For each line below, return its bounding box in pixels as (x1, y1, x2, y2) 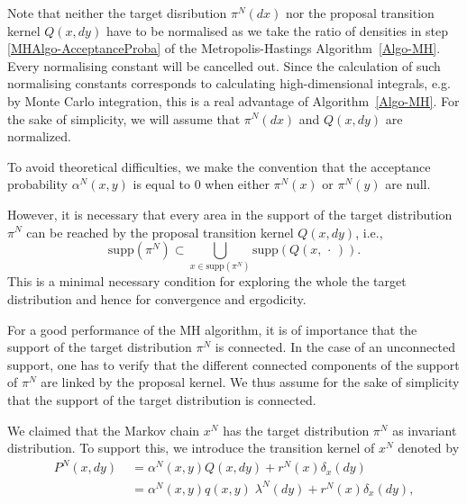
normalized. (7, 127, 71, 146)
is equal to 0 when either (133, 175, 270, 193)
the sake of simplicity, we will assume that (7, 109, 241, 128)
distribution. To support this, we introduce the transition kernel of (7, 438, 375, 457)
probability (7, 175, 68, 193)
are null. (385, 175, 431, 193)
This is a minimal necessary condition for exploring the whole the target (7, 272, 407, 291)
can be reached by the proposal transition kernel (26, 222, 294, 241)
